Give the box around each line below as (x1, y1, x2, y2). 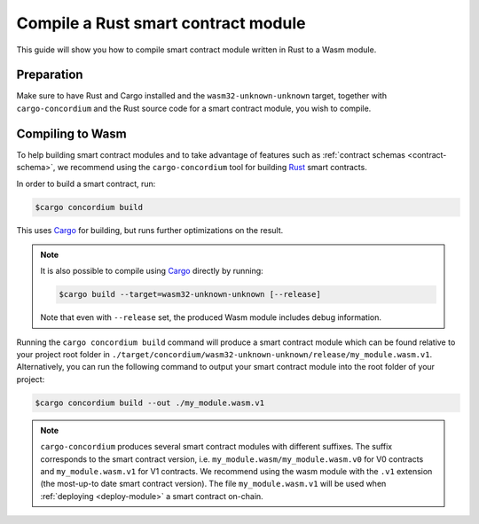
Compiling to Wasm (16, 126, 128, 141)
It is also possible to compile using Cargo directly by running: (40, 266, 263, 277)
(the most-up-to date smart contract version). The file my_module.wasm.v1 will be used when (40, 479, 387, 489)
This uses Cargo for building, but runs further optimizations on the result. (16, 224, 284, 235)
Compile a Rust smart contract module (16, 13, 306, 33)
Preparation (16, 67, 83, 82)
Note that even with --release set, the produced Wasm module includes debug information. (40, 312, 381, 323)
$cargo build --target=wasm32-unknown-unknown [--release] (59, 289, 321, 300)
